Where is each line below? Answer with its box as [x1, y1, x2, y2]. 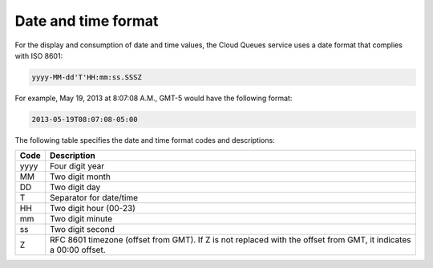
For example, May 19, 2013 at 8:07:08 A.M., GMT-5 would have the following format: [14, 93, 293, 103]
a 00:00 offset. [49, 245, 106, 256]
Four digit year [49, 160, 105, 172]
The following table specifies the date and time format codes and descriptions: [14, 135, 276, 144]
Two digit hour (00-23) [49, 203, 136, 214]
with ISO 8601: [14, 51, 63, 60]
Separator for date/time [49, 193, 139, 204]
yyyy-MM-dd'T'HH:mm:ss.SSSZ [31, 72, 142, 82]
